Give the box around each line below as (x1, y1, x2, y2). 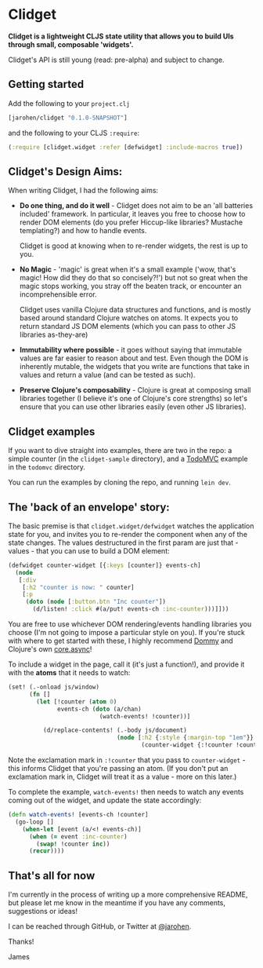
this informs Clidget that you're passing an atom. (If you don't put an (8, 764, 229, 773)
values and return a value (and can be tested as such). (19, 371, 196, 380)
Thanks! (8, 937, 34, 947)
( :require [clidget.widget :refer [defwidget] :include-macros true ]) (8, 143, 243, 151)
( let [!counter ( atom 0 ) (36, 697, 117, 706)
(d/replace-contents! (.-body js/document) (42, 726, 188, 735)
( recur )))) (28, 847, 65, 855)
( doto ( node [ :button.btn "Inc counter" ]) (25, 598, 167, 606)
